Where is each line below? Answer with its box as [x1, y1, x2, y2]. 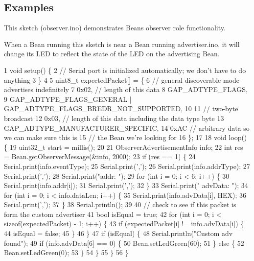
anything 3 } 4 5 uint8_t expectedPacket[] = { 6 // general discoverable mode [4, 74, 239, 85]
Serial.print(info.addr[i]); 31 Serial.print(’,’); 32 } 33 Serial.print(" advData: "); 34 [4, 180, 248, 190]
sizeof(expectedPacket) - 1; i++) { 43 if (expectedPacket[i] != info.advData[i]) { [4, 218, 244, 229]
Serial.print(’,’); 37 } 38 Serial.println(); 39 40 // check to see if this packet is [4, 199, 236, 210]
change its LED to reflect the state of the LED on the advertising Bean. [4, 48, 220, 59]
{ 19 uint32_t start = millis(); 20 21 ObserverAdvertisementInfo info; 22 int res [4, 142, 243, 152]
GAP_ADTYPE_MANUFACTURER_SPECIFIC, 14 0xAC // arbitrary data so [4, 122, 250, 133]
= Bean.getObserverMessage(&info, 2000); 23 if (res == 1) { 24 [4, 151, 196, 162]
